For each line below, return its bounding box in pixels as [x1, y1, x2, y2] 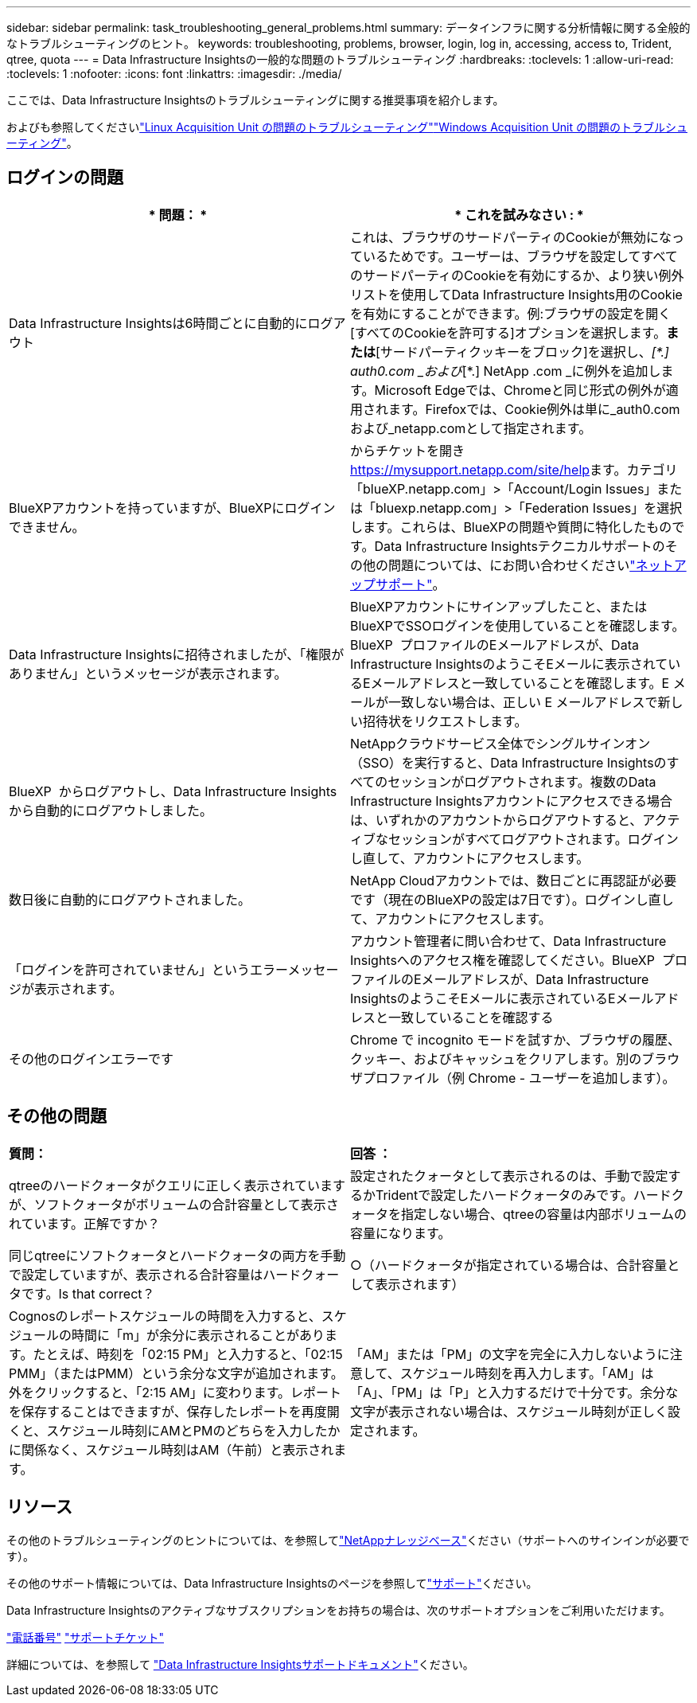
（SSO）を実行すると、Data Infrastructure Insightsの [350, 754, 667, 771]
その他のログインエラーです [9, 1050, 174, 1067]
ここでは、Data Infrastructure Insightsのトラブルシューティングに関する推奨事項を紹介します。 [6, 93, 504, 107]
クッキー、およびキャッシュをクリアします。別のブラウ [350, 1050, 680, 1067]
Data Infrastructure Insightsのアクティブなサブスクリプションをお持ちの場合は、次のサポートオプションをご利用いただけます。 [6, 1603, 671, 1617]
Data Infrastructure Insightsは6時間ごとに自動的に [9, 314, 308, 331]
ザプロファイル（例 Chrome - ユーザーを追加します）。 [350, 1069, 676, 1086]
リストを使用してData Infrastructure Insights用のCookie [350, 286, 683, 303]
